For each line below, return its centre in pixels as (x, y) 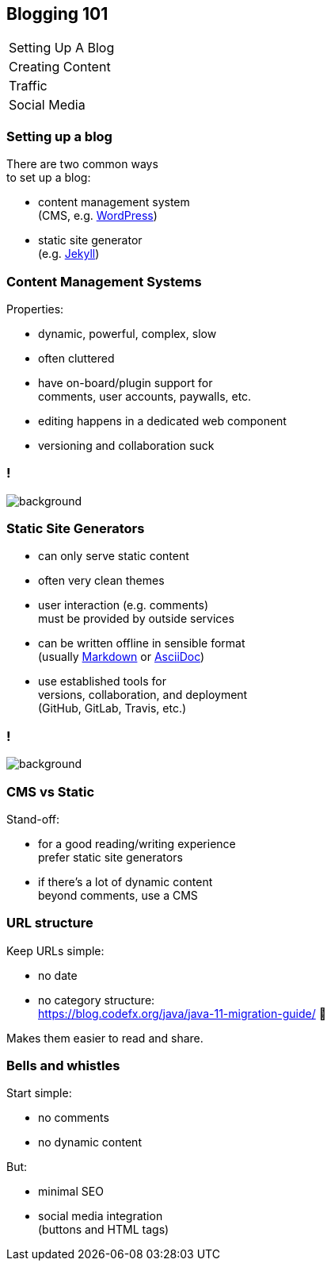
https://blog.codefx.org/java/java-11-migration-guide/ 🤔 (182, 1013)
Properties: (35, 309)
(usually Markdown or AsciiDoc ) (122, 657)
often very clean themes (101, 581)
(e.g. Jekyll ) (69, 254)
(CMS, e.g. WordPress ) (98, 216)
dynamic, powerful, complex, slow (127, 333)
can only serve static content (114, 556)
